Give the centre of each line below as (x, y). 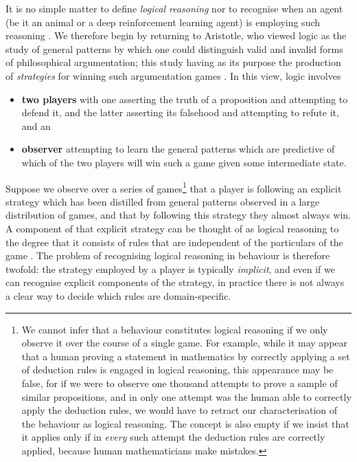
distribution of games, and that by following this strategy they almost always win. (178, 215)
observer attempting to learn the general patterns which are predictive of (178, 149)
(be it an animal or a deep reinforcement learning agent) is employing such (163, 22)
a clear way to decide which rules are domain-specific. (118, 295)
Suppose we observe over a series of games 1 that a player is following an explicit (174, 187)
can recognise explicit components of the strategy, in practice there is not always (175, 282)
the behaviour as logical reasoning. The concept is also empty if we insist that (185, 423)
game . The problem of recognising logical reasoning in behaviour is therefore (168, 255)
